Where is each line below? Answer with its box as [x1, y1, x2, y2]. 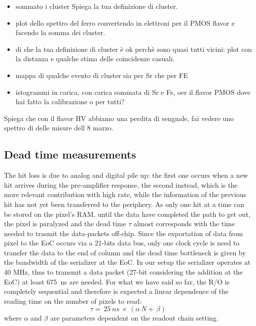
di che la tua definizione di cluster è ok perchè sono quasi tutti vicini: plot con [15, 43, 252, 54]
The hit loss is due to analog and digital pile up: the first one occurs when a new [4, 170, 248, 180]
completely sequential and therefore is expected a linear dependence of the [4, 286, 229, 296]
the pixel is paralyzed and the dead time [4, 218, 126, 229]
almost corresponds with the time [133, 218, 235, 229]
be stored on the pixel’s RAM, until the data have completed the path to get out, [4, 208, 251, 219]
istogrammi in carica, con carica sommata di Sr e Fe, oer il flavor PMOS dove [15, 86, 251, 97]
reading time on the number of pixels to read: [4, 295, 142, 306]
